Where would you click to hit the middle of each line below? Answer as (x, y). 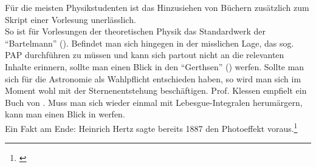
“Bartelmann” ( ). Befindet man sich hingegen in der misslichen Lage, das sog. (149, 43)
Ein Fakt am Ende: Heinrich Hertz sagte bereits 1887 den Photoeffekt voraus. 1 (151, 127)
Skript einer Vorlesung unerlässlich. (70, 19)
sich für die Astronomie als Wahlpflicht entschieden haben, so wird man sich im (153, 78)
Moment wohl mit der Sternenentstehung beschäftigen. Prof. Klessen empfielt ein (156, 90)
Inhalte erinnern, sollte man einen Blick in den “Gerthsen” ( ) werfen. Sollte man (155, 66)
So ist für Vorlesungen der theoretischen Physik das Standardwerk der (136, 31)
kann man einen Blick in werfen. (65, 114)
